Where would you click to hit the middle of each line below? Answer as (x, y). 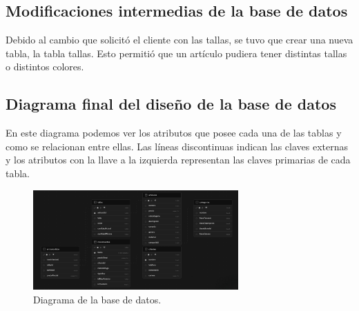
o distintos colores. (45, 67)
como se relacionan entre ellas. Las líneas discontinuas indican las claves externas (177, 146)
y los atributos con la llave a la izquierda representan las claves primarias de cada (178, 160)
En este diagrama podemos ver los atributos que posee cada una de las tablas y (174, 133)
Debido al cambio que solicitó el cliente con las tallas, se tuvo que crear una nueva (179, 40)
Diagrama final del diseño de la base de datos (171, 104)
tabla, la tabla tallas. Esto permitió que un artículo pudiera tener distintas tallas (176, 53)
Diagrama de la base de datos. (97, 300)
